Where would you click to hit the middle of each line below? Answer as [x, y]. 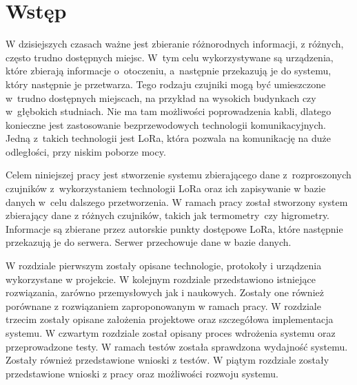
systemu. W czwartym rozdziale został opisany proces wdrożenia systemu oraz [171, 333]
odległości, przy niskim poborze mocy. [86, 151]
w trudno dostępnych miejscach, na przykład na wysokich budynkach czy [161, 97]
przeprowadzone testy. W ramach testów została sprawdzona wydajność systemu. [177, 346]
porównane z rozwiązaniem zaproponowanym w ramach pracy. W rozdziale [163, 305]
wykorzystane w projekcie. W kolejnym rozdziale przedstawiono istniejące [161, 279]
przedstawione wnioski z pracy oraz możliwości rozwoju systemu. [142, 373]
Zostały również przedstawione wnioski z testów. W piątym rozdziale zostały [167, 360]
